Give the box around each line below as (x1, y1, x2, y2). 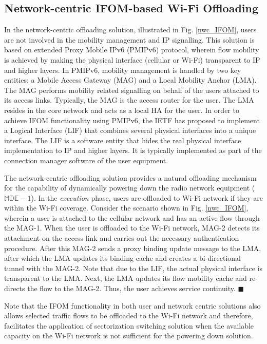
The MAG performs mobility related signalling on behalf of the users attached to (4, 84, 259, 95)
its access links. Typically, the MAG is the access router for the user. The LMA (4, 94, 254, 105)
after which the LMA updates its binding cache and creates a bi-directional (4, 253, 241, 263)
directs (4, 283, 25, 294)
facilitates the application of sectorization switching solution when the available (4, 320, 254, 331)
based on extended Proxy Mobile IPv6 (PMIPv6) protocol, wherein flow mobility (4, 44, 259, 55)
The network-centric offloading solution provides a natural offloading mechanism (4, 172, 257, 183)
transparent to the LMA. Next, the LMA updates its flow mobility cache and (4, 273, 247, 283)
